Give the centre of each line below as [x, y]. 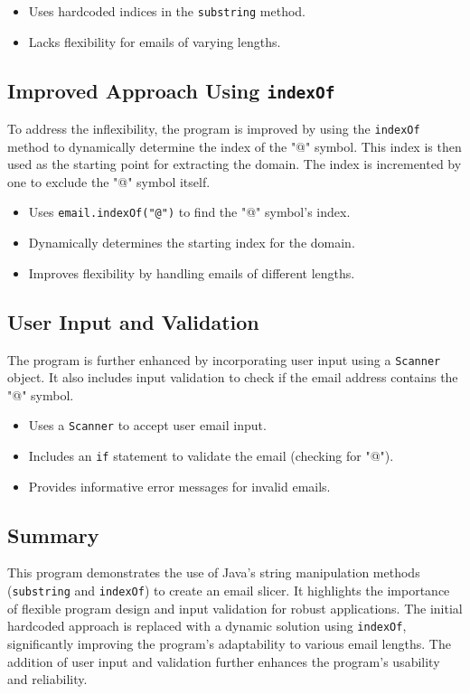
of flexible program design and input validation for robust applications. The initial [235, 608]
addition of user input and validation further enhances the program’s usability [224, 661]
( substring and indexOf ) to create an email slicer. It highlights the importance [229, 591]
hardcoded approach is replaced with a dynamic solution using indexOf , [207, 626]
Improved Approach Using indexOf [171, 90]
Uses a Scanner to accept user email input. [147, 425]
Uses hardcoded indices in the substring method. [167, 11]
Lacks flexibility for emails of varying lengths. [155, 41]
